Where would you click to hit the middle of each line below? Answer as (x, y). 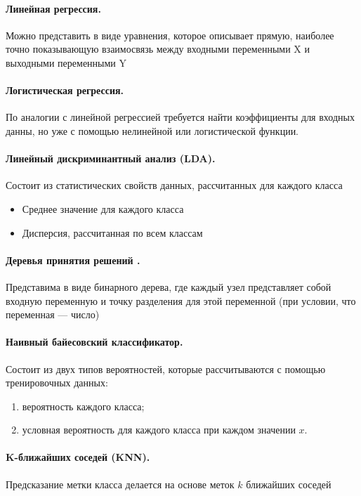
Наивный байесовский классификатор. (94, 342)
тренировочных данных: (57, 383)
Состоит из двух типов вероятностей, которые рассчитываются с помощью (166, 368)
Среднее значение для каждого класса (103, 208)
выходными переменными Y (66, 62)
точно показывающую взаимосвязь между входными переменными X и (158, 49)
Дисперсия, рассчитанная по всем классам (112, 232)
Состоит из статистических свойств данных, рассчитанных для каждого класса (174, 185)
